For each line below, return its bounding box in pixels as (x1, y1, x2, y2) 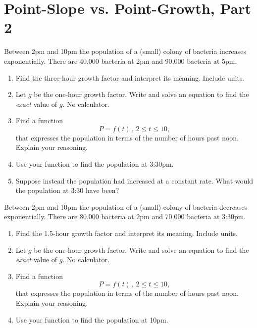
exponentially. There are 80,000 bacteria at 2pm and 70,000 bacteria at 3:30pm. (4, 211, 246, 222)
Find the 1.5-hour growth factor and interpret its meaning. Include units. (15, 228, 238, 238)
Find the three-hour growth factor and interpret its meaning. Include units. (15, 72, 245, 83)
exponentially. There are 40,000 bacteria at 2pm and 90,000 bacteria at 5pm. (4, 55, 237, 66)
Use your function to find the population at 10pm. (15, 314, 168, 325)
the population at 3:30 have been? (15, 185, 119, 195)
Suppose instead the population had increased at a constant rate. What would (15, 175, 253, 186)
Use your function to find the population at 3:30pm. (15, 159, 174, 169)
